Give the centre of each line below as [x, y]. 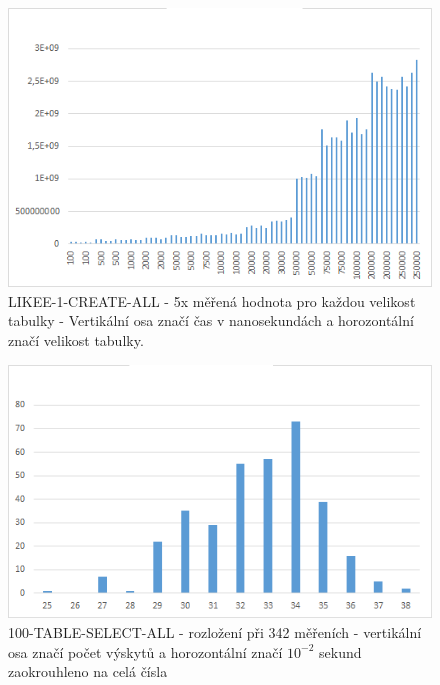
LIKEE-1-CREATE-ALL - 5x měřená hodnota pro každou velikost [212, 300]
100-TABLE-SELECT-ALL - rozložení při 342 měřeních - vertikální [215, 632]
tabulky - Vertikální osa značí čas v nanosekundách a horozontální [211, 320]
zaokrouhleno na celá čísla [88, 671]
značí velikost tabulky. [76, 339]
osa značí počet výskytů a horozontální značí [145, 651]
